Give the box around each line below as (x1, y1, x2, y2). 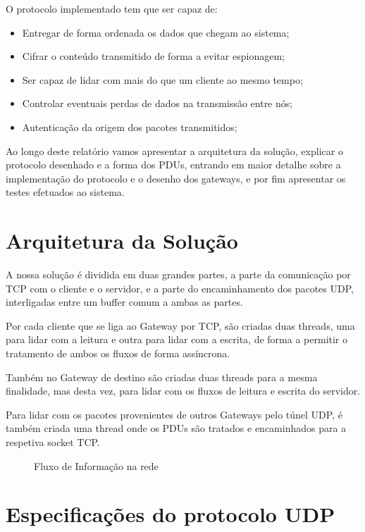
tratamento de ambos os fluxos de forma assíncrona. (6, 346, 230, 361)
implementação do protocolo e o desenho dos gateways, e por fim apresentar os (6, 171, 346, 185)
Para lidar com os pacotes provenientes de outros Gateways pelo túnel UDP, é (6, 407, 342, 421)
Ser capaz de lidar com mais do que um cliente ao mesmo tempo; (22, 72, 303, 87)
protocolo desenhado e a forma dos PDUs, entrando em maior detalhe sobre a (6, 157, 341, 172)
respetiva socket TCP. (6, 435, 100, 449)
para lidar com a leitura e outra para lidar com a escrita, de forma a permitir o (6, 332, 348, 347)
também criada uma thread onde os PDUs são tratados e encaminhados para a (6, 421, 347, 435)
